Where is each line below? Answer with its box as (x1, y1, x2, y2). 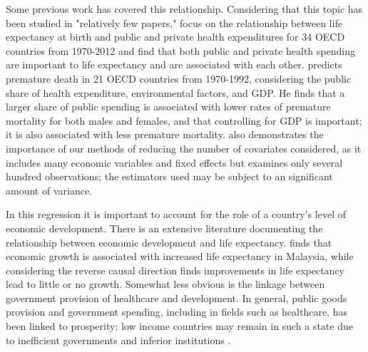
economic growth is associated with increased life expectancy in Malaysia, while (6, 249, 354, 264)
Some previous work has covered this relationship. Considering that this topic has (6, 1, 363, 16)
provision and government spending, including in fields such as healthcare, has (6, 304, 347, 319)
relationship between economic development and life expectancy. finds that (6, 234, 332, 249)
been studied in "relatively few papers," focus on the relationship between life (6, 15, 343, 30)
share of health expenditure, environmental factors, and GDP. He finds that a (6, 85, 345, 100)
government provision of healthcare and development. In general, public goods (6, 290, 347, 305)
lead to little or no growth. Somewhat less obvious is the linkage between (6, 276, 325, 291)
